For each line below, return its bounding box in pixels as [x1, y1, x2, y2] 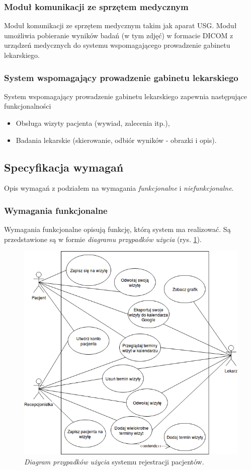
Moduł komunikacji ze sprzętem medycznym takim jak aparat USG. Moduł [4, 20, 237, 31]
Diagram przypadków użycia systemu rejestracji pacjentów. [24, 456, 204, 466]
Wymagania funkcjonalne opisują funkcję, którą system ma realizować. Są [4, 224, 231, 234]
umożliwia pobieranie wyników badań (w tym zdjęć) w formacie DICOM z [4, 30, 233, 40]
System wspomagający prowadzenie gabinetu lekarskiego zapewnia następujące [4, 91, 247, 101]
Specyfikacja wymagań [4, 159, 124, 175]
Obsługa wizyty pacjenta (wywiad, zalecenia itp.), [16, 118, 170, 128]
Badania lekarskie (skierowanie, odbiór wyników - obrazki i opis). [16, 134, 217, 145]
